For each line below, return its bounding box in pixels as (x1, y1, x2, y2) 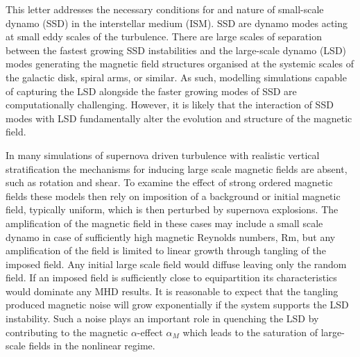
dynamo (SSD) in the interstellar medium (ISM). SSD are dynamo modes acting (6, 15, 348, 30)
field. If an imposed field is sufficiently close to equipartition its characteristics (6, 270, 337, 285)
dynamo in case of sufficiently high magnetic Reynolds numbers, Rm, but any (6, 229, 336, 244)
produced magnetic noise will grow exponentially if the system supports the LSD (6, 297, 349, 312)
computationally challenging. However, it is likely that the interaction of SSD (6, 97, 334, 112)
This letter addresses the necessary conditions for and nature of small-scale (6, 2, 324, 16)
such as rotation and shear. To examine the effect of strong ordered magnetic (6, 175, 333, 190)
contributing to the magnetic (6, 324, 128, 339)
